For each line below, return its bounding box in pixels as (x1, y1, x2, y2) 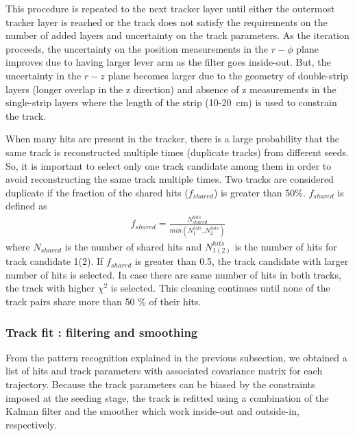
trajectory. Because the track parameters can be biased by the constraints (5, 377, 315, 392)
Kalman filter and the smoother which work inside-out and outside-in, (5, 404, 299, 418)
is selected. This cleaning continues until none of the (110, 281, 330, 295)
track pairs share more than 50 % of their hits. (5, 294, 201, 309)
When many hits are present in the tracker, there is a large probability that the (5, 131, 340, 146)
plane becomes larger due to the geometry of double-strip (108, 68, 349, 82)
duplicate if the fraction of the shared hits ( (5, 185, 188, 199)
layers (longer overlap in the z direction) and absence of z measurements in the (5, 81, 336, 96)
